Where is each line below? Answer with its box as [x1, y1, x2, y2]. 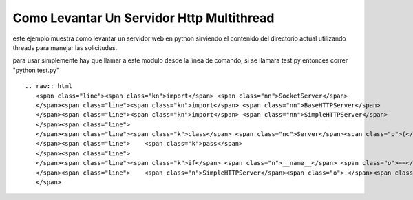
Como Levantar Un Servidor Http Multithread [12, 10, 275, 25]
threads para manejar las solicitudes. [12, 43, 118, 52]
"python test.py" [12, 66, 60, 74]
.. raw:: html [25, 82, 72, 90]
